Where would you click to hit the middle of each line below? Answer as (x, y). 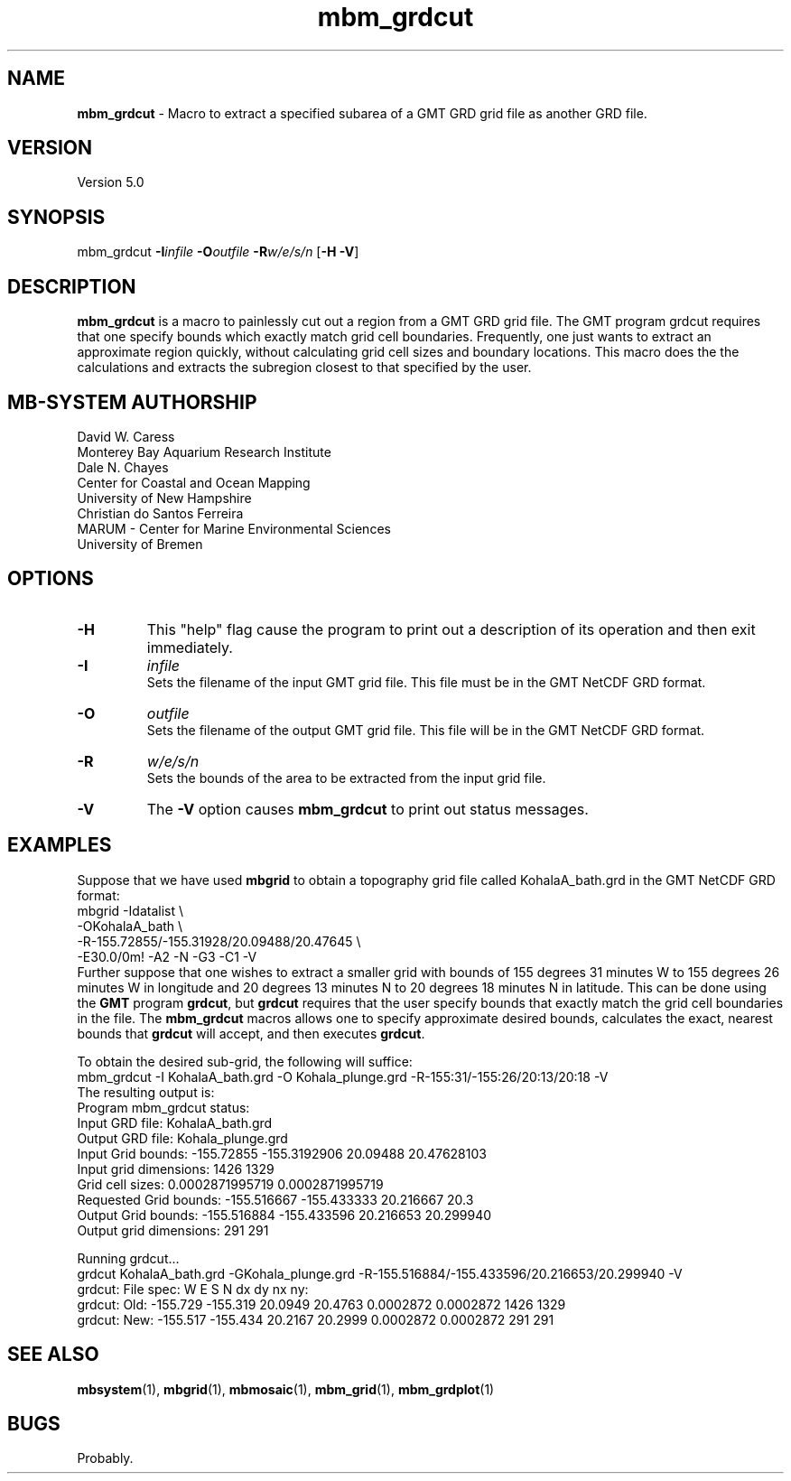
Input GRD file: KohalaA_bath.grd (175, 1122)
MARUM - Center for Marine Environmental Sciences (234, 528)
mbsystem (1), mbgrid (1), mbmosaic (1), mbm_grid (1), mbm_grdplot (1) (286, 1389)
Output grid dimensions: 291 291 (173, 1230)
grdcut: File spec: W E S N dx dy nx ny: (193, 1289)
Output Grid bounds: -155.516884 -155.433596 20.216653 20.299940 (284, 1215)
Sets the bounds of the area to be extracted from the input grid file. (346, 778)
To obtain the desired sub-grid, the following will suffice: (245, 1061)
